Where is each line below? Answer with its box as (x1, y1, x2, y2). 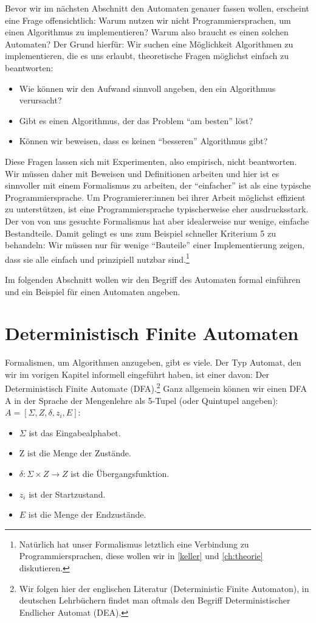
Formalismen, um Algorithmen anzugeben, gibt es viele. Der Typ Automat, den (5, 356, 301, 369)
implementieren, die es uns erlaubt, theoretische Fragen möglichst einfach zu (5, 49, 289, 62)
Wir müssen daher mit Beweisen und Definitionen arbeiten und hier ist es (5, 167, 280, 179)
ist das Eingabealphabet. (29, 426, 121, 439)
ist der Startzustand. (29, 487, 106, 500)
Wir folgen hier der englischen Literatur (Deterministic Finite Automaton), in (19, 582, 309, 594)
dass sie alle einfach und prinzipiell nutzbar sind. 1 (5, 251, 190, 265)
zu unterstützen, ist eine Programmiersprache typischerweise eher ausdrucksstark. (5, 203, 309, 215)
